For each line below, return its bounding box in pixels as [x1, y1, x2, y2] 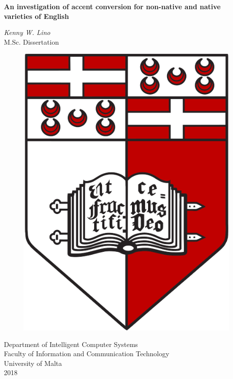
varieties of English [4, 11, 69, 21]
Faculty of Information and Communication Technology [4, 348, 169, 359]
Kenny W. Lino [4, 27, 50, 37]
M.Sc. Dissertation [4, 36, 59, 47]
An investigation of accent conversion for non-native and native [4, 1, 221, 11]
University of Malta [4, 358, 62, 368]
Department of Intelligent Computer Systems [4, 339, 138, 349]
